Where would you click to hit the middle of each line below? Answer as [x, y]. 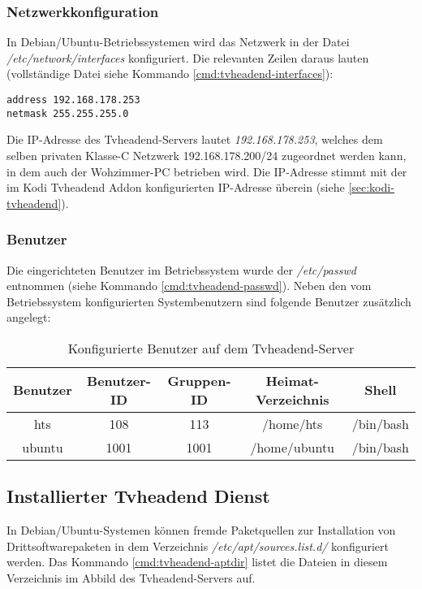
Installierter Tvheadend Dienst [138, 496]
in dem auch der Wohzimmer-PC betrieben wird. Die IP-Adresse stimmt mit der [207, 171]
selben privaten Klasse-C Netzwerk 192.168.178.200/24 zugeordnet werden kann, [207, 155]
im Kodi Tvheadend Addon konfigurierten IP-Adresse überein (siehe [176, 187]
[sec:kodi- [371, 187]
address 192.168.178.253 [73, 100]
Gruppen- [199, 380]
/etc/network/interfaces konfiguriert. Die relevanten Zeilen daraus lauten [188, 57]
